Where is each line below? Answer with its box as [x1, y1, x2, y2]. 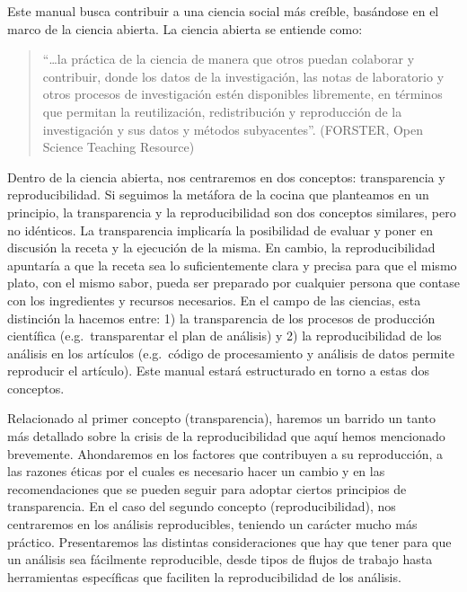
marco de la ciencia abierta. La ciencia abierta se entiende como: [7, 19, 363, 38]
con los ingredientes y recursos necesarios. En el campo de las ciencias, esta [7, 290, 421, 309]
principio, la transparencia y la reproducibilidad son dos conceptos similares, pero [7, 202, 456, 221]
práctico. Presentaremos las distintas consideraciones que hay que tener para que [7, 532, 452, 551]
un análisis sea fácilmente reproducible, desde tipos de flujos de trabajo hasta [7, 550, 433, 569]
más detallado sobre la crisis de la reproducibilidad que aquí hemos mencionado [7, 427, 445, 446]
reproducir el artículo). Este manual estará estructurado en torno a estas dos [7, 361, 429, 380]
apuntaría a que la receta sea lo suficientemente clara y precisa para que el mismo [7, 255, 457, 274]
